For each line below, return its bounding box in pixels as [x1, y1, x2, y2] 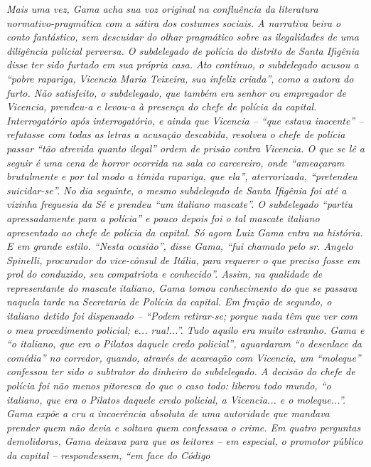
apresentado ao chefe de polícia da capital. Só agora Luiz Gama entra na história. [6, 224, 363, 239]
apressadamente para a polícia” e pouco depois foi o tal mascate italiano [6, 210, 320, 225]
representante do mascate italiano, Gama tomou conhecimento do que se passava [6, 280, 357, 295]
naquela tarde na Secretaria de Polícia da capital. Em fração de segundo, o [6, 294, 332, 309]
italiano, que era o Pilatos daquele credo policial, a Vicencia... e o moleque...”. [6, 392, 346, 406]
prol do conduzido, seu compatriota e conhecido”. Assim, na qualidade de [6, 266, 323, 281]
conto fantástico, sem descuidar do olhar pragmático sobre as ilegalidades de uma [6, 29, 359, 44]
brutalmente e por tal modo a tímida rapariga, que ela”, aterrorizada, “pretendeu [6, 169, 357, 184]
